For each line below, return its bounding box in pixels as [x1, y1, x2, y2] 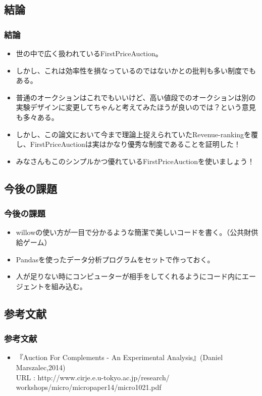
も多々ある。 [16, 111, 59, 122]
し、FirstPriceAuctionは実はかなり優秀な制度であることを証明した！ [16, 139, 241, 149]
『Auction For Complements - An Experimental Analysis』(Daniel [16, 352, 223, 363]
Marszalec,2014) [16, 362, 66, 372]
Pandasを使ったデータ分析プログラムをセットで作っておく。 [16, 254, 215, 264]
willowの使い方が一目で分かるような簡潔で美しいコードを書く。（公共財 [16, 227, 251, 237]
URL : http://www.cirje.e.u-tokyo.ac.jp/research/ [16, 372, 170, 382]
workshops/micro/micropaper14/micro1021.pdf [16, 382, 162, 392]
